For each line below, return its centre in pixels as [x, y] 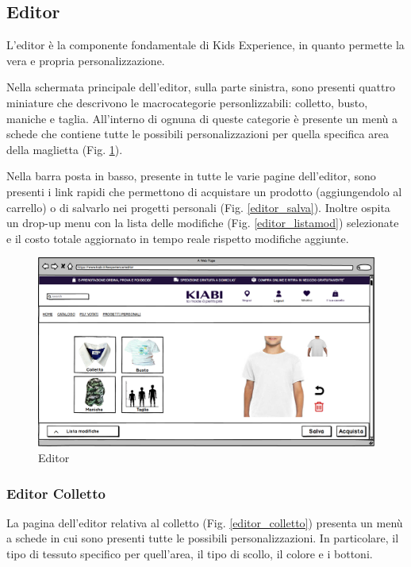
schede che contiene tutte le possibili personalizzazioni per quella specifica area [198, 134]
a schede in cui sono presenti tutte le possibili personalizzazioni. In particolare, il [203, 538]
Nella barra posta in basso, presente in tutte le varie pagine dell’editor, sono [191, 176]
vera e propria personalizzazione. [86, 60]
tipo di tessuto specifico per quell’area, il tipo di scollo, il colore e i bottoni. [190, 553]
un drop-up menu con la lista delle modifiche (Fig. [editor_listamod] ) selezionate [203, 223]
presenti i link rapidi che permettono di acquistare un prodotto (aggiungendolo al [204, 191]
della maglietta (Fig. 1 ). [65, 149]
